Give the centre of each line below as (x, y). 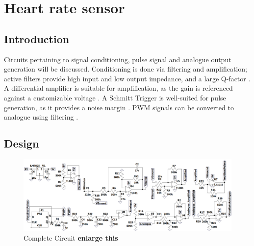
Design (22, 143)
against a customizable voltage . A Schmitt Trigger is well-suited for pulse (115, 97)
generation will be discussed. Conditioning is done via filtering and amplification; (126, 69)
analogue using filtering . (41, 117)
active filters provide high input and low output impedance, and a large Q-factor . (127, 78)
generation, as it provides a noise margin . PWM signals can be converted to (119, 107)
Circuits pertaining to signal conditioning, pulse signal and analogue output (118, 59)
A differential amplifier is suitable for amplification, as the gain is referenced (118, 88)
